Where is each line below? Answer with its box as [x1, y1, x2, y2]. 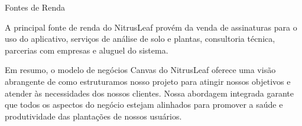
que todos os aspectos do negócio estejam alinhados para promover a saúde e [5, 98, 283, 111]
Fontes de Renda [5, 1, 65, 13]
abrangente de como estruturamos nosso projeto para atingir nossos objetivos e [5, 75, 291, 87]
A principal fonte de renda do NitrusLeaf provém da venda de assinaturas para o [5, 21, 297, 33]
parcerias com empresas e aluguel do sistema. [5, 44, 168, 56]
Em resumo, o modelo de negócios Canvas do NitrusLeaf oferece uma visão [5, 64, 276, 76]
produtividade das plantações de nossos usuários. [5, 110, 182, 122]
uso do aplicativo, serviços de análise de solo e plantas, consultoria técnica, [5, 32, 275, 45]
